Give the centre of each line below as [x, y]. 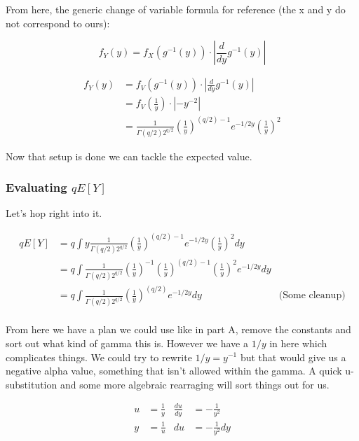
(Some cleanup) [312, 296]
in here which [298, 343]
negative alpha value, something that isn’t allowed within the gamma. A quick [174, 371]
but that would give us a [293, 357]
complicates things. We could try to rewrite [99, 357]
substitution [32, 384]
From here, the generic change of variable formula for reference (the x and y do [176, 9]
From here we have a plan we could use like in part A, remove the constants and [178, 329]
